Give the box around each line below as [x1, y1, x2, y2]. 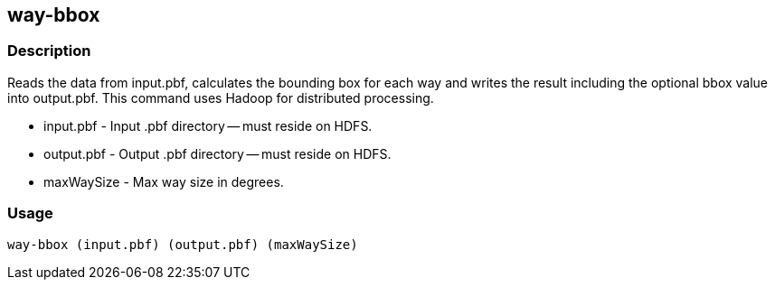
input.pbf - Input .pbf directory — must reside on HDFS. [43, 117, 373, 134]
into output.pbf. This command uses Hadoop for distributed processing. [7, 89, 434, 106]
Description [7, 42, 91, 60]
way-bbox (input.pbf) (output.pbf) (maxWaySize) [7, 236, 358, 252]
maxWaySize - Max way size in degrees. [43, 173, 284, 190]
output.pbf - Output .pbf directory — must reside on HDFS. [43, 145, 392, 162]
